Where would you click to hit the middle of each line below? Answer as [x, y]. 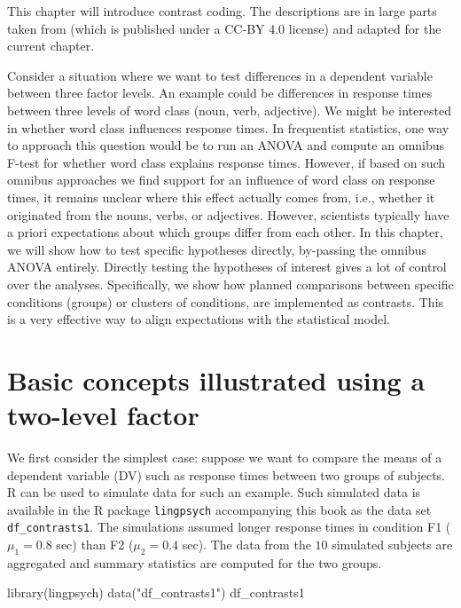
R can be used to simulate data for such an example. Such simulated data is [214, 492]
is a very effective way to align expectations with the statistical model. [199, 319]
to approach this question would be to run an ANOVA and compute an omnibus [226, 145]
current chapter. [51, 46]
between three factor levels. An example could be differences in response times [220, 93]
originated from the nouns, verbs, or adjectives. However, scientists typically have [228, 214]
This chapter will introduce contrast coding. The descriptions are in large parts [222, 11]
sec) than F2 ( [95, 545]
